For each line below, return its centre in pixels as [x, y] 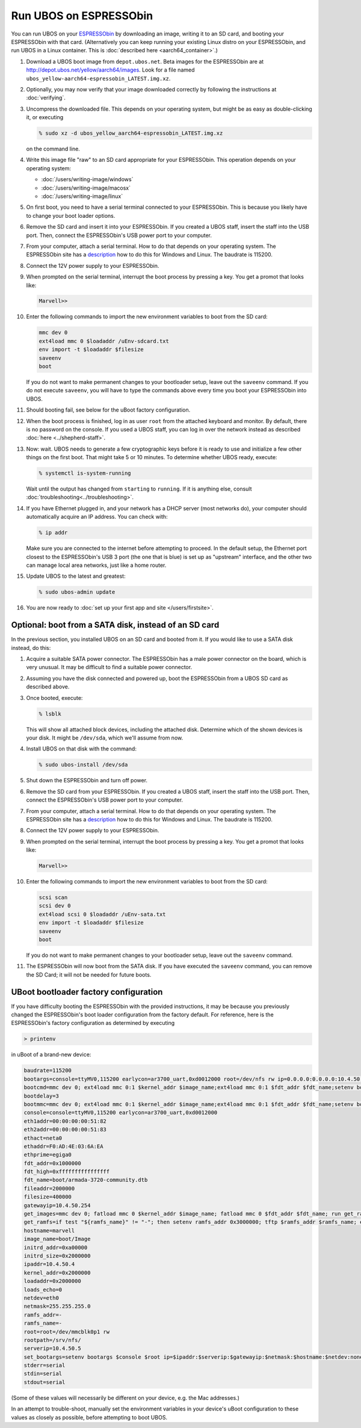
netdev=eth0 [42, 1298]
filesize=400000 [48, 1197]
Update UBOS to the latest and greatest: [76, 576]
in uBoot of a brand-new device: [51, 1055]
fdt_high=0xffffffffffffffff [67, 1172]
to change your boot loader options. [71, 215]
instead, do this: [31, 648]
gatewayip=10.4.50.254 [57, 1205]
